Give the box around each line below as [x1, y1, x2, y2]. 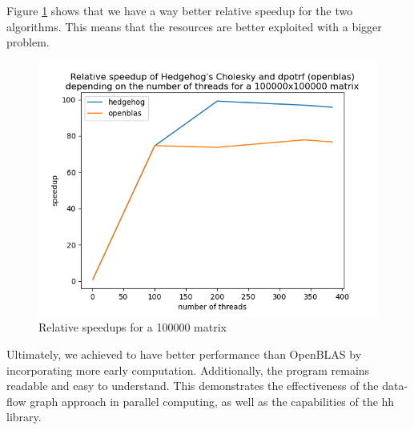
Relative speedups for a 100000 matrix [38, 319, 227, 336]
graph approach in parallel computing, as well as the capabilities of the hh [30, 392, 395, 409]
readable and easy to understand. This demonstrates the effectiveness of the [6, 377, 379, 394]
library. [6, 408, 42, 425]
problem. [6, 34, 50, 50]
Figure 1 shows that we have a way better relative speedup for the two [6, 2, 353, 18]
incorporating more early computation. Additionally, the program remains [6, 361, 370, 378]
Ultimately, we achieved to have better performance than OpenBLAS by [6, 345, 362, 362]
